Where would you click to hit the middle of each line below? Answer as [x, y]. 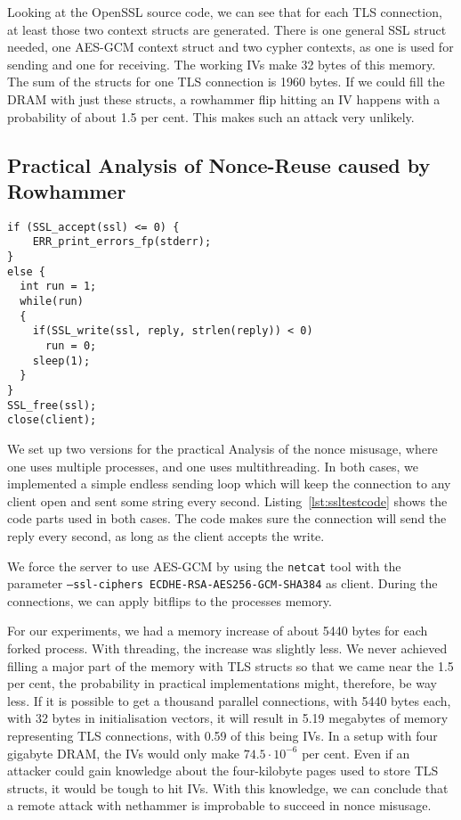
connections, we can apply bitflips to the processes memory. [170, 600]
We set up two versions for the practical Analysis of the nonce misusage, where [222, 448]
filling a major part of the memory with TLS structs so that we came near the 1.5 [230, 665]
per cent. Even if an [356, 753]
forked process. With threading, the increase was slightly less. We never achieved [227, 648]
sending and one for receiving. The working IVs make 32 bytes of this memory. [222, 64]
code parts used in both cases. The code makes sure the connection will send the [227, 518]
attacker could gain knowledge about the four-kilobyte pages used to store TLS [223, 771]
